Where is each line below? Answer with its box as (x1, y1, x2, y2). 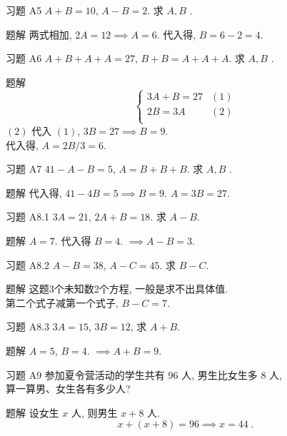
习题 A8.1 (6, 209, 50, 224)
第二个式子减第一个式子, (6, 295, 119, 310)
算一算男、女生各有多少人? (6, 381, 131, 396)
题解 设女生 (6, 405, 59, 420)
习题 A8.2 (6, 257, 50, 272)
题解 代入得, (6, 185, 62, 200)
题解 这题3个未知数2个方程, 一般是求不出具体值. (6, 281, 228, 296)
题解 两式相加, (6, 26, 72, 41)
